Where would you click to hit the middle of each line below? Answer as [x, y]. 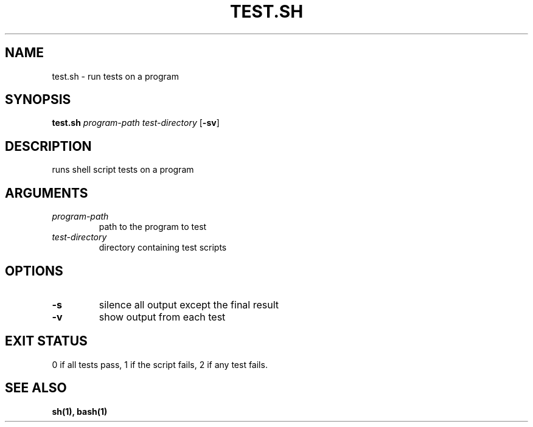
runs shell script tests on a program [123, 170]
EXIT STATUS [46, 341]
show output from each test [162, 317]
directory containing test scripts [163, 248]
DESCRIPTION [48, 146]
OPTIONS [34, 271]
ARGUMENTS [47, 193]
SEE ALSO [36, 388]
